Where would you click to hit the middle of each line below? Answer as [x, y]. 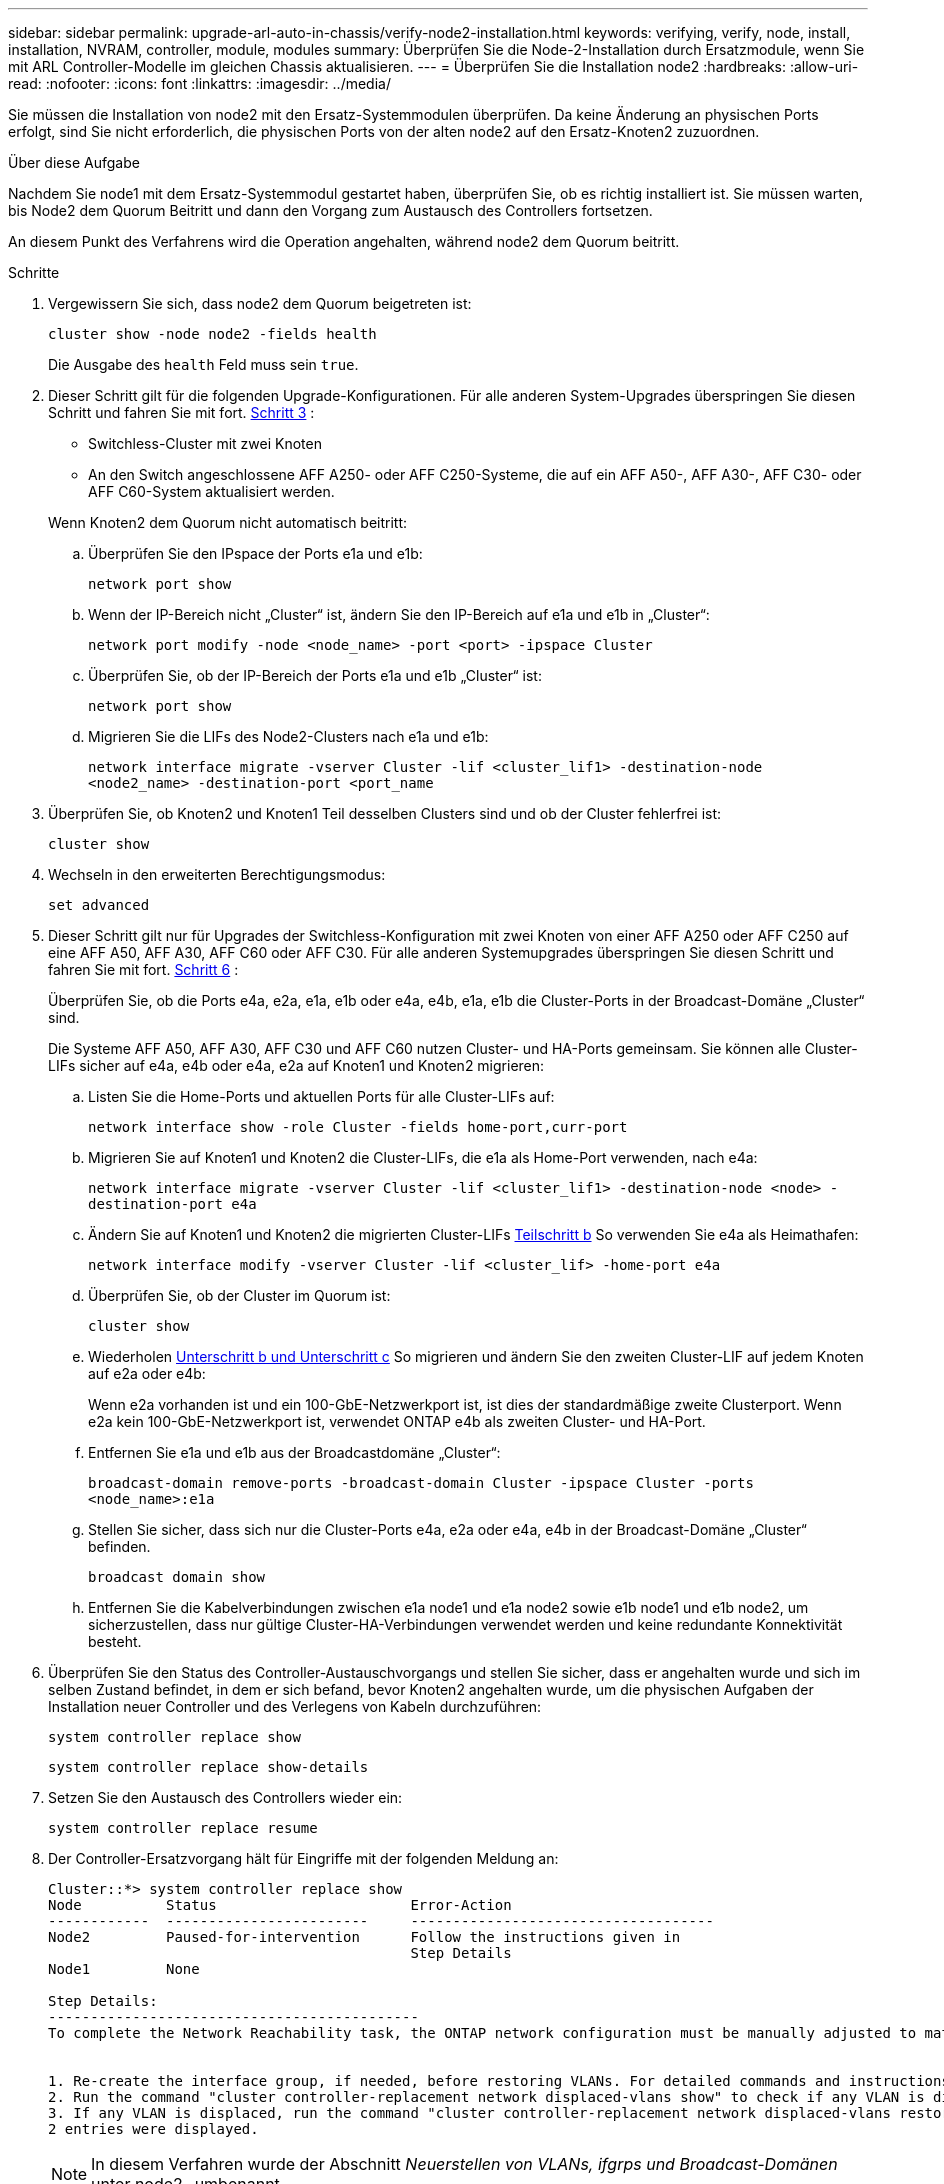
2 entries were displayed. [153, 2129]
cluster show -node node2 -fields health [212, 334]
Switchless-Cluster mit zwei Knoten [205, 443]
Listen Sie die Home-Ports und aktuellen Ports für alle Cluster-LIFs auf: [321, 1096]
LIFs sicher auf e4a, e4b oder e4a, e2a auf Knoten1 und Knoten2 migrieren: [296, 1065]
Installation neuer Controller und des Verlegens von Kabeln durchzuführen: [295, 1706]
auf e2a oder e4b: [147, 1373]
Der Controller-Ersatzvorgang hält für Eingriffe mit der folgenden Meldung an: [303, 1858]
